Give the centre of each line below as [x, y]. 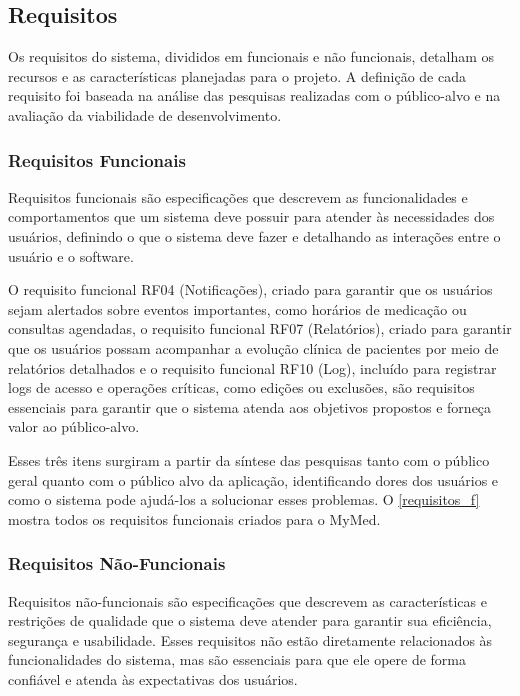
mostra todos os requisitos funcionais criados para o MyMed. [194, 518]
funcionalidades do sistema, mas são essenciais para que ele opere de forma [237, 659]
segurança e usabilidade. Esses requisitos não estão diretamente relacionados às [250, 639]
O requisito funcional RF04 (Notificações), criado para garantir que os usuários [250, 289]
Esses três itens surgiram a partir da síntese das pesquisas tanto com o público [249, 459]
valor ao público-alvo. [74, 426]
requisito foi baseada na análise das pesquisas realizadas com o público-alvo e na [254, 95]
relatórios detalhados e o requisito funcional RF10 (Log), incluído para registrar [252, 367]
